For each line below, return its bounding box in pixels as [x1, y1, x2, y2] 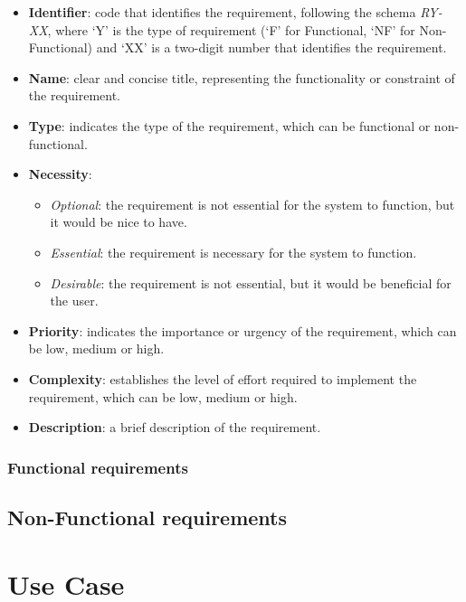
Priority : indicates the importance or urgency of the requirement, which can [28, 321, 457, 340]
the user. [50, 291, 99, 310]
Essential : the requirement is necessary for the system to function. [50, 242, 417, 261]
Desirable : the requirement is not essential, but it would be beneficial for [50, 273, 452, 292]
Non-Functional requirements [7, 503, 288, 531]
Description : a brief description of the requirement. [28, 418, 321, 437]
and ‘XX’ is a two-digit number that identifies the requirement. [96, 38, 447, 57]
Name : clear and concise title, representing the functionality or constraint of [28, 68, 455, 87]
